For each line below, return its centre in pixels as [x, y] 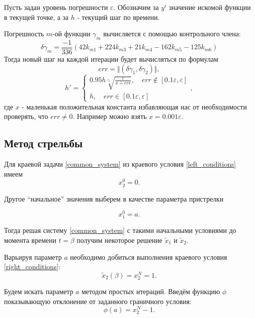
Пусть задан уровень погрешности [56, 7]
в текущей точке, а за [36, 17]
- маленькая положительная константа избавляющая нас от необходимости [134, 106]
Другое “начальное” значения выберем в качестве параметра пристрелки [114, 198]
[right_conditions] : [32, 266]
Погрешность [24, 34]
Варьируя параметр [33, 257]
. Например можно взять [110, 116]
